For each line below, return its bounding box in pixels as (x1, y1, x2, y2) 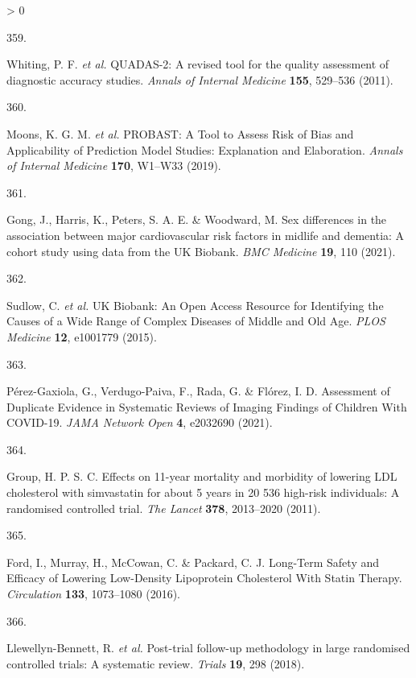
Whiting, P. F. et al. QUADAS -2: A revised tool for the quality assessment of (6, 56, 389, 72)
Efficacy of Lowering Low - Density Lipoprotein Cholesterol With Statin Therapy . (6, 569, 402, 586)
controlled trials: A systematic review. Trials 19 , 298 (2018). (6, 655, 305, 672)
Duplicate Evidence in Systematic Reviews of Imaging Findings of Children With (6, 398, 407, 415)
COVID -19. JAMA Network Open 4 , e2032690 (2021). (6, 414, 273, 431)
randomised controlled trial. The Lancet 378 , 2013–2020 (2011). (6, 499, 321, 516)
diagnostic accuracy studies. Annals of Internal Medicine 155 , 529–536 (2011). (6, 71, 393, 88)
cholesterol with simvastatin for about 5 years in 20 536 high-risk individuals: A (6, 484, 400, 501)
